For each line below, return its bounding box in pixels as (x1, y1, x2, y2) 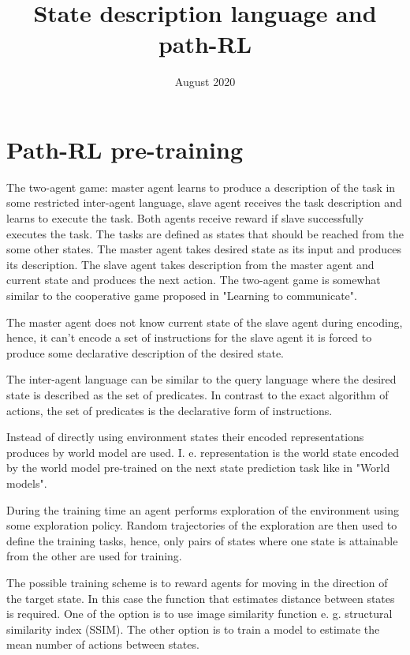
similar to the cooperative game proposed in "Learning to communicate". (6, 287, 357, 303)
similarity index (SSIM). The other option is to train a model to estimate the (6, 620, 380, 637)
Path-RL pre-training (6, 133, 243, 165)
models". (6, 474, 47, 491)
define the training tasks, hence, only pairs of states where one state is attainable (6, 532, 398, 548)
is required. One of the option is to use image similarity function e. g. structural (6, 605, 393, 622)
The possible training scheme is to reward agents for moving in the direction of (6, 574, 388, 590)
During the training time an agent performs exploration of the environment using (6, 501, 400, 518)
